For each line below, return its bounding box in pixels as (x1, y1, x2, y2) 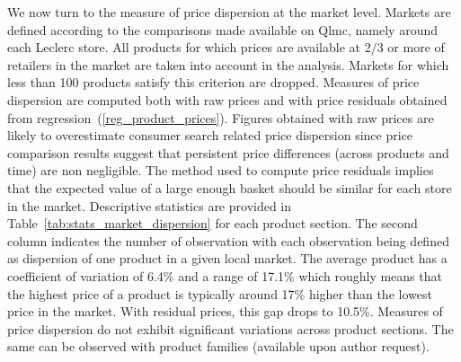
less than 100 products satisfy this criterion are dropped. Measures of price (7, 73, 420, 92)
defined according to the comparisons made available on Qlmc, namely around (7, 20, 438, 39)
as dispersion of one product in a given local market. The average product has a (7, 249, 448, 268)
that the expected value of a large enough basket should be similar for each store (7, 178, 452, 197)
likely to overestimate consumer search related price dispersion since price (7, 126, 413, 145)
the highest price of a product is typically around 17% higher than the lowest (7, 284, 432, 303)
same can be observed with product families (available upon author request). (7, 337, 430, 356)
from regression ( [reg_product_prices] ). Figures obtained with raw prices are (7, 108, 434, 127)
